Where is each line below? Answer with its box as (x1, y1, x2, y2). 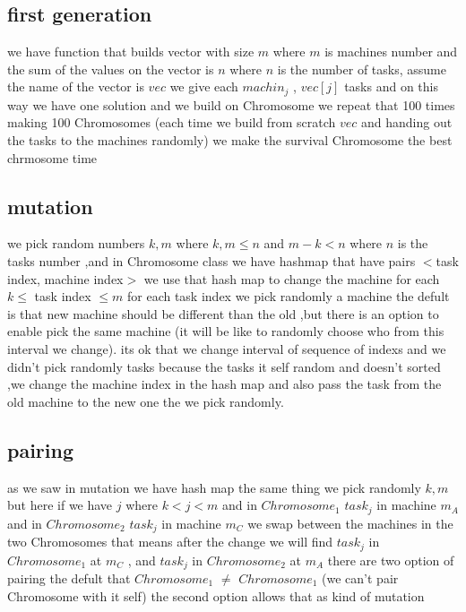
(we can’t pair (322, 568, 399, 587)
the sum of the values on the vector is (7, 59, 214, 78)
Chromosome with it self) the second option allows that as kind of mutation (7, 586, 425, 605)
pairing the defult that (7, 568, 131, 587)
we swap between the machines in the (247, 513, 453, 532)
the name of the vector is (7, 77, 144, 96)
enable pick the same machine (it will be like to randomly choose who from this (7, 322, 444, 340)
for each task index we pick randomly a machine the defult (126, 287, 450, 306)
